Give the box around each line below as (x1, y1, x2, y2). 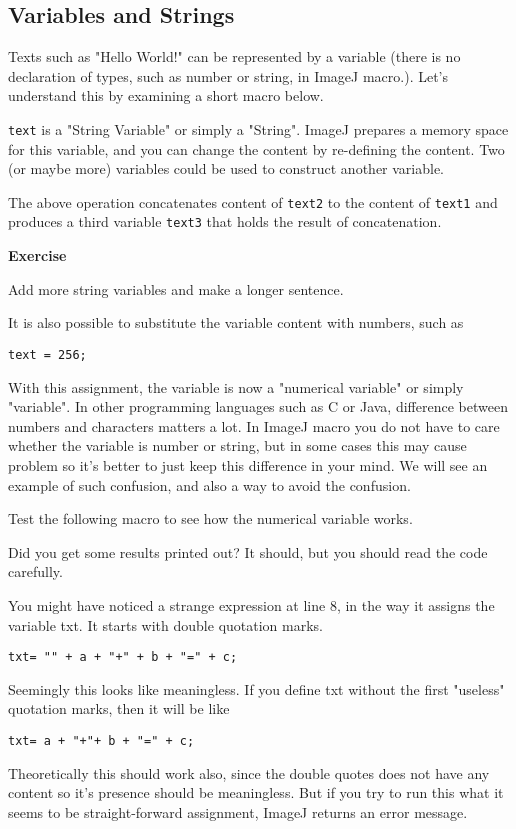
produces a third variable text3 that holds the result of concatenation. (8, 211, 442, 232)
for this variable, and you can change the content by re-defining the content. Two (8, 138, 505, 159)
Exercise (8, 245, 67, 266)
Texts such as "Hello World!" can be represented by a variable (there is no (8, 46, 461, 67)
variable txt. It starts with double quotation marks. (8, 614, 323, 635)
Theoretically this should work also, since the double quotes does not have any (8, 762, 490, 783)
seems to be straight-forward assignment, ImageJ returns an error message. (8, 801, 468, 822)
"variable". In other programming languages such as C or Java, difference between (8, 396, 508, 417)
